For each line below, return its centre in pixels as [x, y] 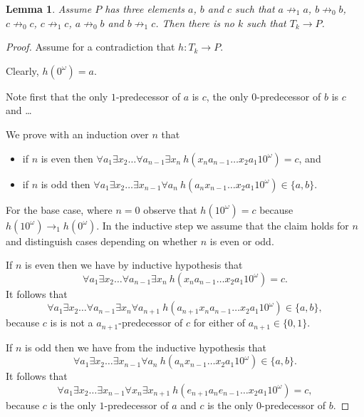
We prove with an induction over [77, 134]
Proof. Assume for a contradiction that [90, 47]
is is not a [72, 323]
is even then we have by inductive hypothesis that [134, 265]
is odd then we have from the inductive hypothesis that [146, 347]
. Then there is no [195, 22]
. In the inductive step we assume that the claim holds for [223, 225]
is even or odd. [242, 241]
